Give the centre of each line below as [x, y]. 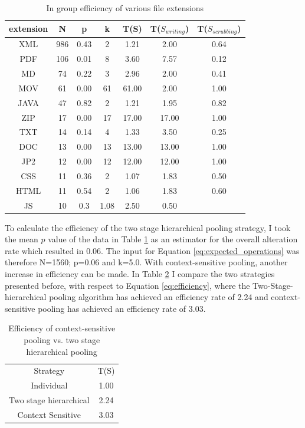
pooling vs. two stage [62, 340]
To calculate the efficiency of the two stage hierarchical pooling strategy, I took [148, 227]
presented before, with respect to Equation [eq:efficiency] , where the [127, 285]
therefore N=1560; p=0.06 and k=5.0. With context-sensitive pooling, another [146, 262]
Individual [49, 385]
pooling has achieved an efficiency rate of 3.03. [122, 308]
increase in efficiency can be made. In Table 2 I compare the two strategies [140, 274]
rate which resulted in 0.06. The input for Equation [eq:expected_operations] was [152, 250]
